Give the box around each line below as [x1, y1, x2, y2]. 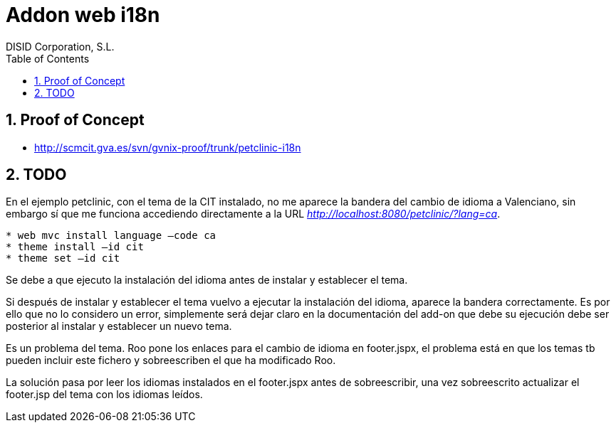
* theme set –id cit [6, 252, 120, 264]
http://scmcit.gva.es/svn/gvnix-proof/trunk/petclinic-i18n [34, 141, 301, 154]
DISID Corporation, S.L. [6, 40, 115, 53]
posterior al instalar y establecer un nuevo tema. [6, 320, 232, 333]
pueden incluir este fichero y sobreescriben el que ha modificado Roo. [6, 354, 336, 367]
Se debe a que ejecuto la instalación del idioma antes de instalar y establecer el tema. [6, 274, 408, 287]
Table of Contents [6, 52, 90, 65]
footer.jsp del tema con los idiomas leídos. [6, 388, 203, 401]
